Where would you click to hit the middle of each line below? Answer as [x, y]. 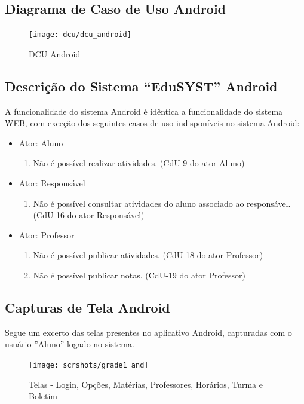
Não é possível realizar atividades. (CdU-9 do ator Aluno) [139, 163]
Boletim [43, 396]
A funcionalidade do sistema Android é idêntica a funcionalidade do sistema [144, 111]
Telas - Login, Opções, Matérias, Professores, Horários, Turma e [146, 384]
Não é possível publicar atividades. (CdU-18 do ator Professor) [148, 255]
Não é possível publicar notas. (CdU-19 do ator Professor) [139, 275]
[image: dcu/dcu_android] [80, 35]
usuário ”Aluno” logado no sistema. [70, 344]
